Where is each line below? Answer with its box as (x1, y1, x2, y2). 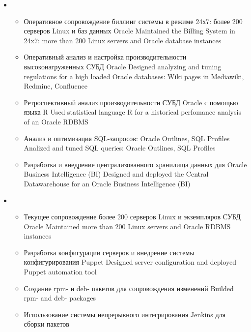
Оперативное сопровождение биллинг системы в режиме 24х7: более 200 (24, 16, 243, 26)
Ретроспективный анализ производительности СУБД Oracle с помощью (24, 97, 238, 107)
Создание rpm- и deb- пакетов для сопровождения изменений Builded (24, 283, 234, 293)
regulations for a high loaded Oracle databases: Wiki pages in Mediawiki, (24, 71, 244, 81)
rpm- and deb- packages (24, 293, 96, 303)
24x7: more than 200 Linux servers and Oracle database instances (24, 35, 222, 45)
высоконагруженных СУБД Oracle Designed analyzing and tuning (24, 61, 222, 71)
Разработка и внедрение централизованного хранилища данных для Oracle (24, 159, 247, 169)
